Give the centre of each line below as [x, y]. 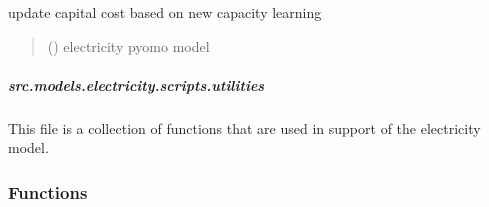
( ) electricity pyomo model [128, 45]
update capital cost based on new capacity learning [165, 12]
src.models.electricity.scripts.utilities [136, 84]
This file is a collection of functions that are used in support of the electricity [244, 127]
